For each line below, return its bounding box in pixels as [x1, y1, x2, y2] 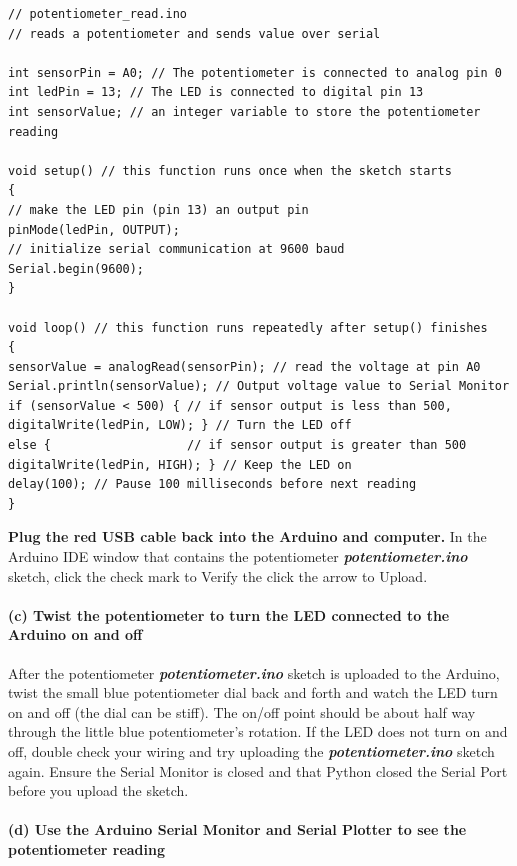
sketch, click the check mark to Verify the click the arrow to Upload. [8, 565, 428, 586]
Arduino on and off [8, 624, 143, 645]
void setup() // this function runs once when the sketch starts [8, 163, 452, 178]
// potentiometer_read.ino [8, 7, 187, 21]
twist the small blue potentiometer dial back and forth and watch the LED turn [8, 682, 498, 703]
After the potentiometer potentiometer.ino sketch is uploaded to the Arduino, [8, 662, 500, 683]
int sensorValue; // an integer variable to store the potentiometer [8, 104, 481, 119]
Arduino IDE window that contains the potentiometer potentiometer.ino [8, 546, 468, 567]
